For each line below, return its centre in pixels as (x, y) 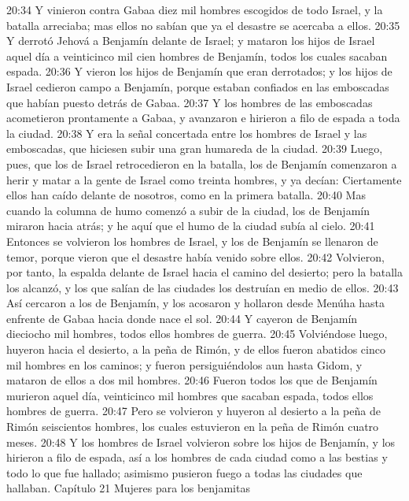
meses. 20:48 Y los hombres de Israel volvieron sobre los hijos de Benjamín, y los (201, 442)
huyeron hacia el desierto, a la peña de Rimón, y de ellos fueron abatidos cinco (196, 349)
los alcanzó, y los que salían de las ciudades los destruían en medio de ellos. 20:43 (203, 287)
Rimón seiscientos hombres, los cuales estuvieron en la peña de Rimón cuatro (193, 427)
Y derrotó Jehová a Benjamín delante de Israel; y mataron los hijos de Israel (191, 41)
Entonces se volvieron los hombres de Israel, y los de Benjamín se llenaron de (192, 241)
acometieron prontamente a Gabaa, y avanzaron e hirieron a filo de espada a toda (203, 118)
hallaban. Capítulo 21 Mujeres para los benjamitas (128, 488)
